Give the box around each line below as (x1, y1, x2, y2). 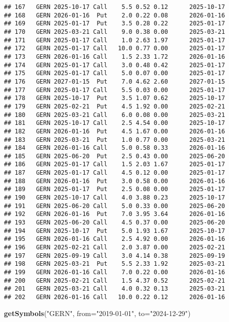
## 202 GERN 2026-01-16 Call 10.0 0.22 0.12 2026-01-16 (4, 293, 225, 301)
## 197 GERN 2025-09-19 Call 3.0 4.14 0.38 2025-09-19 (4, 252, 225, 259)
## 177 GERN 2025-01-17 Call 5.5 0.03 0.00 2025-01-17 (4, 86, 225, 94)
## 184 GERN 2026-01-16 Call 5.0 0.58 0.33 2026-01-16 (4, 144, 225, 152)
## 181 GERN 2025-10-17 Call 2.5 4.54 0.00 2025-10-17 (4, 119, 225, 127)
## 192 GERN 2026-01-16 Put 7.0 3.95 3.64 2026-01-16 (4, 211, 225, 218)
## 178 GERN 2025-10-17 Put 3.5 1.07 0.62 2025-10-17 (4, 95, 225, 102)
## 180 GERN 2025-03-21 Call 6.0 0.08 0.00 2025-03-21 (4, 111, 225, 118)
